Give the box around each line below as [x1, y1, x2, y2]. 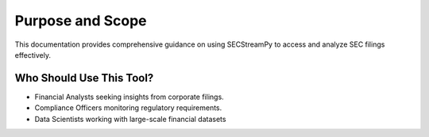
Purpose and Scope [14, 12, 147, 29]
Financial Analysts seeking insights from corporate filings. [34, 92, 224, 101]
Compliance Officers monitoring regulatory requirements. [34, 103, 222, 112]
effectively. [14, 50, 52, 59]
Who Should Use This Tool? [14, 71, 154, 85]
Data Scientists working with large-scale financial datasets [34, 114, 226, 124]
